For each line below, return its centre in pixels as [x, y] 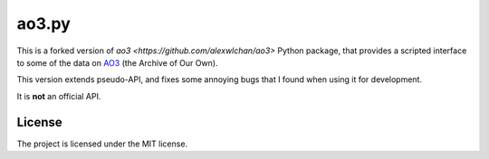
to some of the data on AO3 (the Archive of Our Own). [117, 62]
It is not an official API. [59, 96]
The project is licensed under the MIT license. [102, 144]
